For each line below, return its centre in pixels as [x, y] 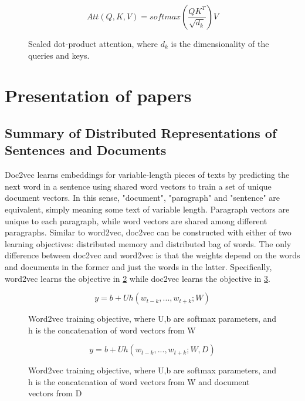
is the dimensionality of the [220, 43]
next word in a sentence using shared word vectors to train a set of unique [138, 186]
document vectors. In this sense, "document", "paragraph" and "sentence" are [143, 198]
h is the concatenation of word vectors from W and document [139, 381]
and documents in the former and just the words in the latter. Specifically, [138, 266]
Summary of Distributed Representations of [141, 132]
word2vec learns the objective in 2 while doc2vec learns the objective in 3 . [138, 278]
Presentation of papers [98, 95]
